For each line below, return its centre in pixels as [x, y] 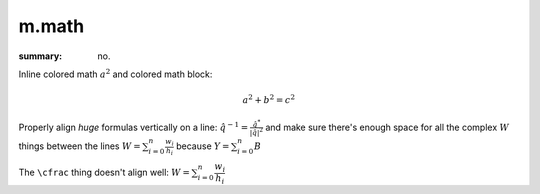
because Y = [202, 146]
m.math [51, 26]
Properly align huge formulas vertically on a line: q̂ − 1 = [133, 126]
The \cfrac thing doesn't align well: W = [104, 172]
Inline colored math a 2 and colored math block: [115, 73]
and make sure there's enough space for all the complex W [387, 127]
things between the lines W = [79, 146]
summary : [40, 56]
